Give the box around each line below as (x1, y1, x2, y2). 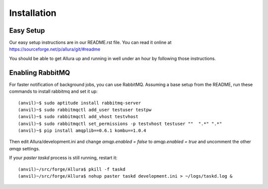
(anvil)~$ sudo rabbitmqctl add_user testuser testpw (18, 107, 151, 113)
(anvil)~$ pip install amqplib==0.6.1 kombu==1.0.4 (18, 128, 146, 133)
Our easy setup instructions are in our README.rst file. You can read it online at (9, 40, 172, 46)
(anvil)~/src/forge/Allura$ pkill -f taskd (18, 166, 126, 172)
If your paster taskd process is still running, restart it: (9, 155, 118, 161)
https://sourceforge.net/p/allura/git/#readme (9, 46, 101, 52)
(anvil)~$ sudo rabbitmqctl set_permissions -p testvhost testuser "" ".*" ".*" (18, 121, 222, 126)
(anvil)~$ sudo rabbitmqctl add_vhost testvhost (18, 114, 138, 120)
